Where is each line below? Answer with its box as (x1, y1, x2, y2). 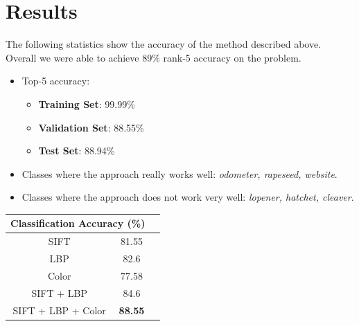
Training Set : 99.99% (38, 96, 135, 111)
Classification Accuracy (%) (10, 216, 146, 230)
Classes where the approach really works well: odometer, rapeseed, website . (21, 166, 338, 181)
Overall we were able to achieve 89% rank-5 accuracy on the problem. (6, 50, 301, 64)
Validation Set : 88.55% (38, 120, 144, 134)
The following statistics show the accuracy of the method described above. (6, 37, 322, 51)
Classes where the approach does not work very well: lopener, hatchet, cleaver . (21, 190, 354, 204)
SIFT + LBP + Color (12, 302, 106, 317)
